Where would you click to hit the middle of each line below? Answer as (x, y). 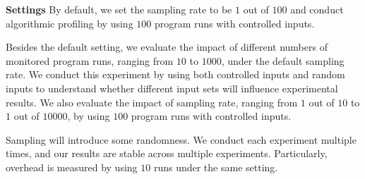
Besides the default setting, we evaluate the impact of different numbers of (167, 47)
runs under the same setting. (216, 167)
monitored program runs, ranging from (90, 60)
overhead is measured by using (72, 167)
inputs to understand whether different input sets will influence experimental (172, 88)
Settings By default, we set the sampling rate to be (119, 9)
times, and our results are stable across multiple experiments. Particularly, (167, 153)
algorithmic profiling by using (70, 23)
